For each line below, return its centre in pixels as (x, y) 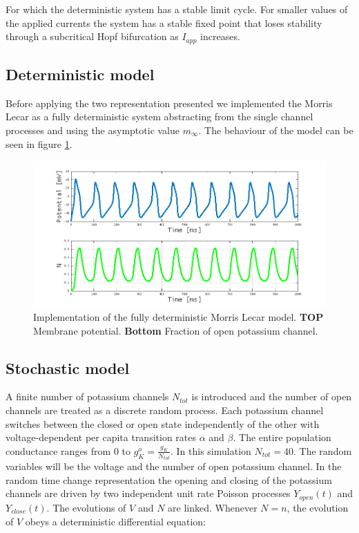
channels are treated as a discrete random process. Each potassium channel (165, 410)
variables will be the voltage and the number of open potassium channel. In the (174, 466)
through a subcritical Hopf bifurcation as (92, 36)
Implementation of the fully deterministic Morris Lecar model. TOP (178, 317)
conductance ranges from (58, 450)
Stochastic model (68, 367)
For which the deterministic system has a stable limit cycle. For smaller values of (177, 9)
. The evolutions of (86, 507)
